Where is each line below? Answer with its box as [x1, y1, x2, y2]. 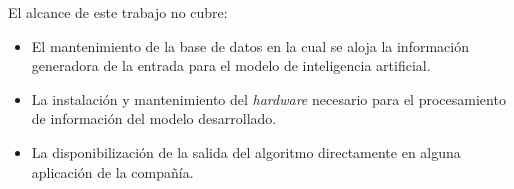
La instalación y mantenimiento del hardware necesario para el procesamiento [31, 88, 506, 109]
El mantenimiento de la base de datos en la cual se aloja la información [31, 35, 469, 56]
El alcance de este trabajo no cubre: [8, 2, 228, 22]
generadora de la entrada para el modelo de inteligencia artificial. [31, 55, 431, 76]
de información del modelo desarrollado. [31, 108, 277, 129]
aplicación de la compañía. [31, 161, 194, 182]
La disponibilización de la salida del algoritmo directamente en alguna [31, 141, 461, 162]
